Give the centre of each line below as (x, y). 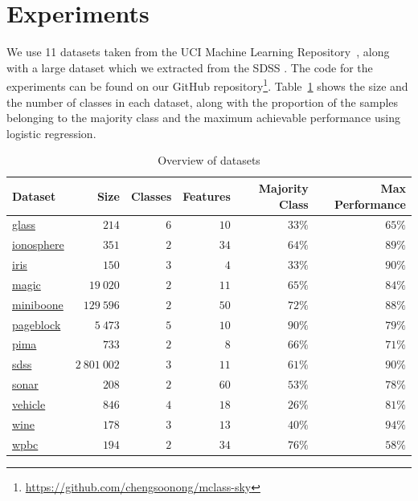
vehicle (29, 403)
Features (207, 196)
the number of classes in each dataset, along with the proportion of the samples (203, 102)
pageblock (37, 324)
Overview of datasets (209, 160)
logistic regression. (51, 133)
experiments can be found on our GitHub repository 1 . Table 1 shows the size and (207, 85)
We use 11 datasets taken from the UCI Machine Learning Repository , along (198, 52)
